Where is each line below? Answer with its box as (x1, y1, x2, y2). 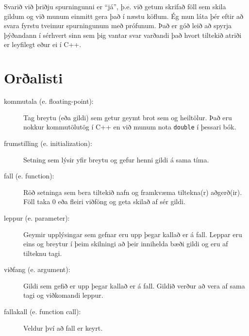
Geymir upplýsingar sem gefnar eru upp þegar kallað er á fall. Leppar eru (23, 229, 242, 239)
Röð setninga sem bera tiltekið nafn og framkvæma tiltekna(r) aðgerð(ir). (23, 187, 242, 197)
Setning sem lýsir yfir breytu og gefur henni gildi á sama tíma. (23, 154, 209, 164)
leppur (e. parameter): (4, 212, 70, 223)
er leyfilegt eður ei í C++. (4, 39, 82, 49)
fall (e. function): (4, 171, 54, 181)
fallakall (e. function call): (4, 306, 81, 317)
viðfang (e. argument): (4, 264, 70, 274)
